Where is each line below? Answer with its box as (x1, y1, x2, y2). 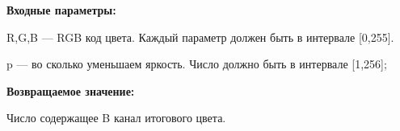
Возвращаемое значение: (6, 82, 135, 99)
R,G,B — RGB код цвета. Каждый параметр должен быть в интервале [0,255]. (6, 28, 394, 45)
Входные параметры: (6, 2, 116, 18)
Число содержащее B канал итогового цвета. (6, 109, 226, 126)
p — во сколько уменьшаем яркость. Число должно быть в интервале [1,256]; (6, 55, 387, 72)
